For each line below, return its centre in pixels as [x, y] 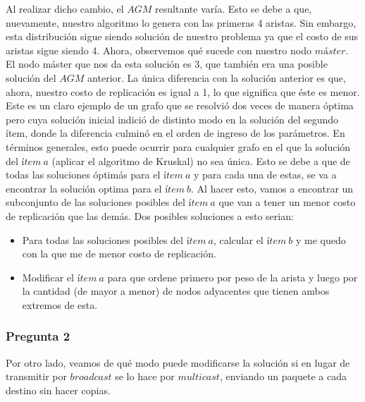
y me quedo [321, 239]
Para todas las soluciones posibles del [103, 239]
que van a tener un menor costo [287, 202]
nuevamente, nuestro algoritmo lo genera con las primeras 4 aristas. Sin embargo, [181, 22]
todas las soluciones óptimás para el [83, 175]
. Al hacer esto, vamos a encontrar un [272, 188]
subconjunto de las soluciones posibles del [95, 202]
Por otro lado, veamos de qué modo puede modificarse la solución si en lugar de [178, 362]
